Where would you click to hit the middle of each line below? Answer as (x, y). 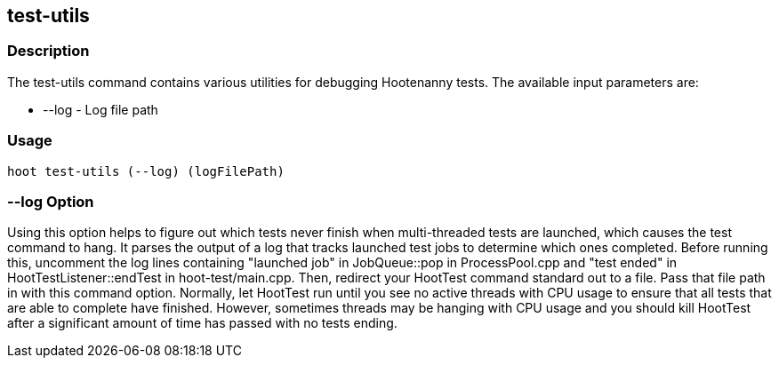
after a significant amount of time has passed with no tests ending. (202, 323)
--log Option (51, 201)
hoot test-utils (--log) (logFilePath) (146, 171)
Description (48, 51)
